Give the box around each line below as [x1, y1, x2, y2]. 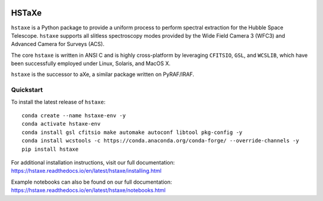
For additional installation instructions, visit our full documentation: [11, 159, 175, 166]
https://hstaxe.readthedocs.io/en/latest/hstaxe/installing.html [11, 167, 161, 175]
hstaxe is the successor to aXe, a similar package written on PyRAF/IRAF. [11, 71, 194, 78]
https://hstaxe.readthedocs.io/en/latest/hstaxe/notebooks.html [11, 187, 166, 194]
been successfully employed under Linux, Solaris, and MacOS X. [11, 60, 170, 67]
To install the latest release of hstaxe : [11, 98, 106, 105]
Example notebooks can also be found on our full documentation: [11, 178, 172, 185]
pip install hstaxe [22, 145, 79, 153]
